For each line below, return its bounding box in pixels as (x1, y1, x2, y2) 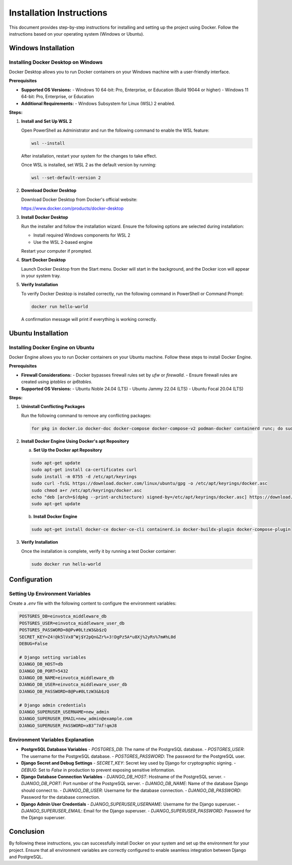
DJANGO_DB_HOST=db (19, 661, 63, 667)
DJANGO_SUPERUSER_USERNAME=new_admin (19, 709, 109, 714)
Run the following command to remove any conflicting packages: (21, 413, 152, 418)
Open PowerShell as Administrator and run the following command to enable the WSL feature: (21, 127, 209, 133)
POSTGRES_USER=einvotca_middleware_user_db (19, 620, 125, 626)
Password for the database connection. (21, 794, 100, 800)
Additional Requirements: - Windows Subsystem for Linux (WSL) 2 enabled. (21, 100, 175, 106)
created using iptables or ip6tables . (21, 379, 92, 385)
